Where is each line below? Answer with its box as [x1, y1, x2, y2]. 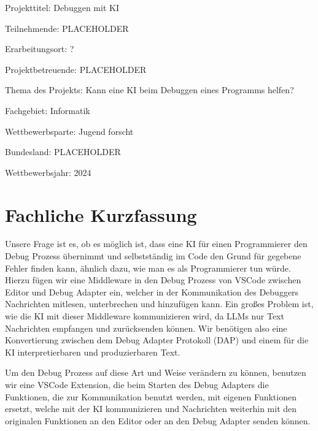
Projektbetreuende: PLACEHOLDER [5, 63, 147, 75]
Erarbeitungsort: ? [5, 42, 74, 55]
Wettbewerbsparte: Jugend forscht [5, 124, 134, 137]
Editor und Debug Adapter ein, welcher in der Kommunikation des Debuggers [5, 285, 299, 298]
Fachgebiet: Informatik [5, 104, 90, 116]
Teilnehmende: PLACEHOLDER [5, 21, 129, 34]
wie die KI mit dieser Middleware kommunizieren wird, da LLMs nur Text [5, 310, 284, 322]
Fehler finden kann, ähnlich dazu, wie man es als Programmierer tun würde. [5, 261, 291, 274]
